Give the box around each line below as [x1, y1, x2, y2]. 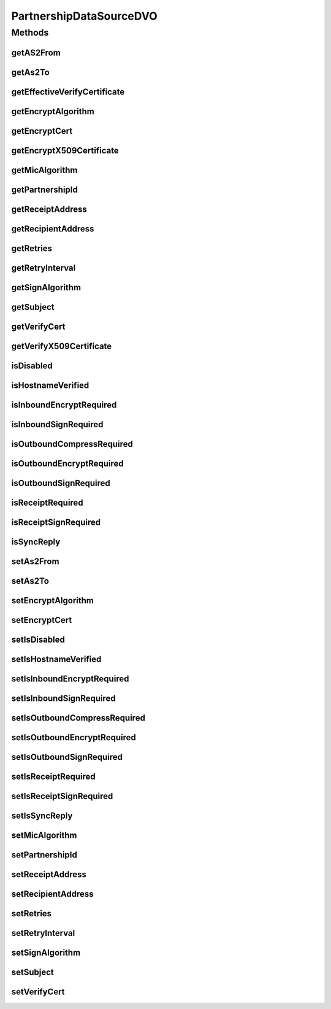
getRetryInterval [11, 263, 76, 273]
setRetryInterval [11, 928, 75, 938]
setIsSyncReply [11, 811, 73, 821]
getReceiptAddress [11, 204, 87, 214]
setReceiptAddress [11, 869, 87, 880]
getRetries [11, 243, 52, 253]
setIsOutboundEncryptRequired [11, 732, 136, 743]
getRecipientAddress [11, 223, 94, 234]
